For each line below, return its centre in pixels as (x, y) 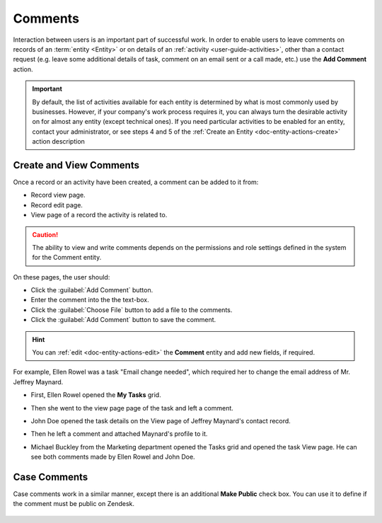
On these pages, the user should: (62, 277)
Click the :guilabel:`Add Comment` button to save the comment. (123, 320)
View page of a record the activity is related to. (99, 215)
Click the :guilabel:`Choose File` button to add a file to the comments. (132, 310)
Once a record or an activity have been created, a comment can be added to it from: (136, 182)
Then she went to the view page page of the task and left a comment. (132, 408)
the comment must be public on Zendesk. (74, 504)
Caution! (45, 234)
